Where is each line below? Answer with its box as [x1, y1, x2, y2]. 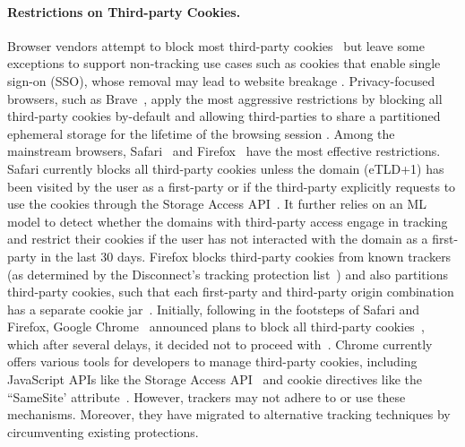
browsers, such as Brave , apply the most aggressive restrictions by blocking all [7, 89, 443, 107]
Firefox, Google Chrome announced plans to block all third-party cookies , [7, 317, 425, 336]
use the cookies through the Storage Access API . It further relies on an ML [7, 194, 426, 213]
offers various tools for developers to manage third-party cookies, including [7, 352, 418, 371]
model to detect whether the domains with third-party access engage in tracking [7, 211, 448, 230]
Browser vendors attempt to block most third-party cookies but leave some [7, 36, 425, 55]
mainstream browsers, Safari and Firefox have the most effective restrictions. [7, 142, 441, 160]
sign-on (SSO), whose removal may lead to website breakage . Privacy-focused [7, 71, 435, 90]
